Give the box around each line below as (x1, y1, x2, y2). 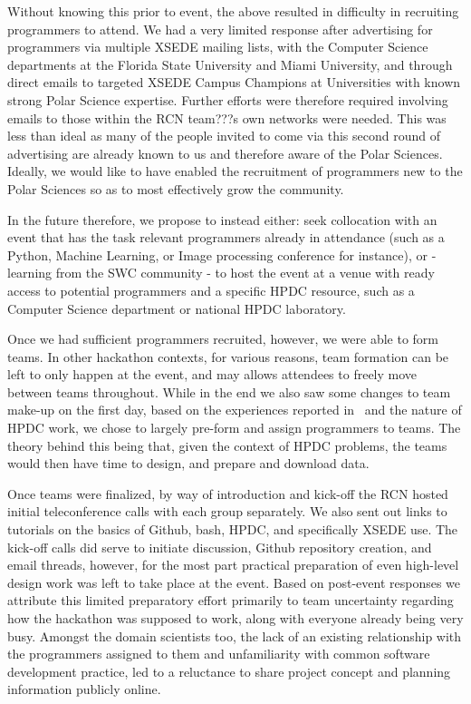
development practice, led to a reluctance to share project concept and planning (7, 661, 451, 680)
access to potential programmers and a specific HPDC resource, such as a (7, 280, 415, 299)
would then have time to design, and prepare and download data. (7, 454, 370, 473)
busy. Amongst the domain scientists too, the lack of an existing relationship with (7, 626, 462, 645)
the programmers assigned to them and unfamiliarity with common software (7, 644, 430, 663)
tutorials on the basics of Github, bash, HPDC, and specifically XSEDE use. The (7, 520, 458, 539)
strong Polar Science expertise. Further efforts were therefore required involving (7, 90, 448, 109)
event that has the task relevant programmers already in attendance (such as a (7, 228, 445, 247)
